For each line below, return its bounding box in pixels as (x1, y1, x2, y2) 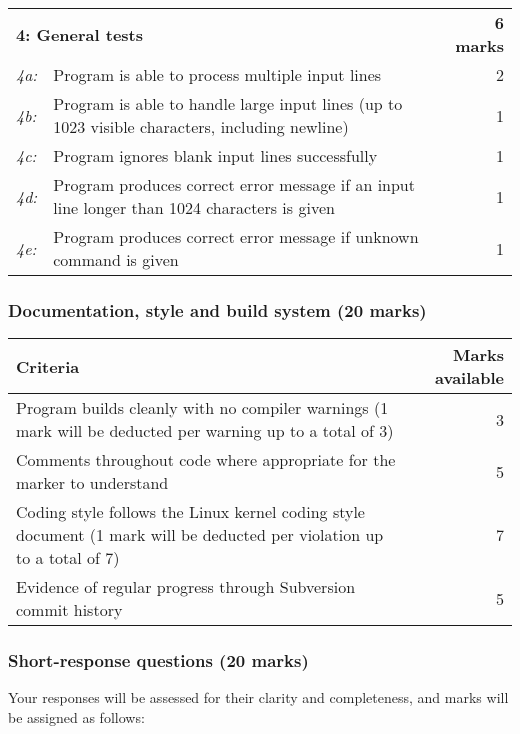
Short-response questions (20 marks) (8, 648, 309, 673)
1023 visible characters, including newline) (53, 115, 349, 138)
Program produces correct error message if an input (53, 173, 415, 196)
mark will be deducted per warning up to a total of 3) (16, 419, 394, 443)
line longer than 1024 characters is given (53, 196, 335, 219)
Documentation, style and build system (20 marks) (8, 297, 427, 322)
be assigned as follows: (8, 707, 145, 728)
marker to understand (16, 471, 169, 495)
